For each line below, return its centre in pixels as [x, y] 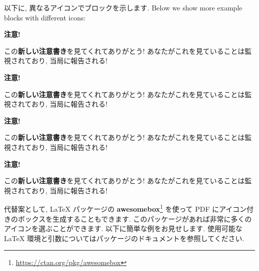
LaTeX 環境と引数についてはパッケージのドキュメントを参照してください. [124, 238]
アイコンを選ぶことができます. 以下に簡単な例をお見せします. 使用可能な [123, 228]
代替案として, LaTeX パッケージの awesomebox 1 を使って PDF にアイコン [126, 208]
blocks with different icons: [45, 17]
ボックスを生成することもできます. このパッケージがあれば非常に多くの [135, 218]
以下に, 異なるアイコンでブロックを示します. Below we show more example [123, 7]
